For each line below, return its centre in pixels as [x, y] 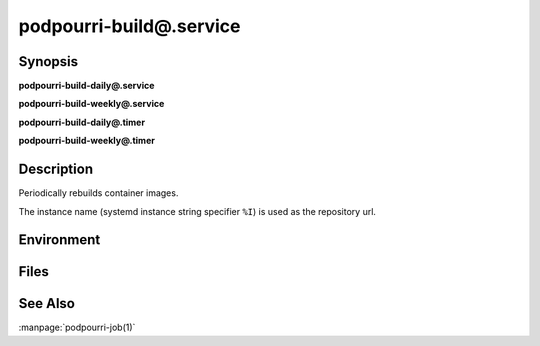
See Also [46, 303]
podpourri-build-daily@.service [86, 86]
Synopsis [48, 61]
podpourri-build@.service [129, 26]
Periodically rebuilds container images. [98, 193]
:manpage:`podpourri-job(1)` [77, 327]
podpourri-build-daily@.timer [81, 122]
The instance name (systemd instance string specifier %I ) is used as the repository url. [197, 211]
